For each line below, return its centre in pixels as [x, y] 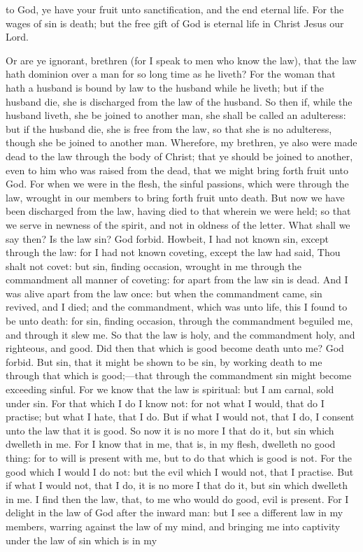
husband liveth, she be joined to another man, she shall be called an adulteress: [176, 115]
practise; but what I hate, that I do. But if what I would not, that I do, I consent [180, 417]
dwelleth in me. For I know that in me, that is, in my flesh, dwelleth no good [171, 444]
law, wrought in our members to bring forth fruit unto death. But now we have [175, 197]
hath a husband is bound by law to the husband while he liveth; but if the [165, 87]
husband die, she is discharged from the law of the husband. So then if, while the [179, 101]
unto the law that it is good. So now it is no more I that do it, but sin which [170, 430]
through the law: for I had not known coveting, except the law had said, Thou [173, 252]
